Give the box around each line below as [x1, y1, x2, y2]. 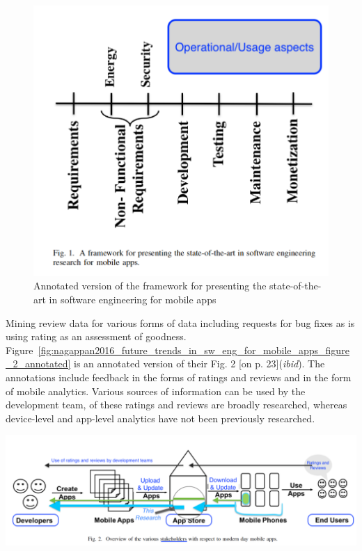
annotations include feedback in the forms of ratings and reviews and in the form [6, 369, 352, 384]
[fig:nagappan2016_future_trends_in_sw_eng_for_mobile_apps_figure [38, 342, 349, 357]
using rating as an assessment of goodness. [6, 329, 187, 344]
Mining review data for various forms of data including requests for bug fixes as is [6, 315, 355, 330]
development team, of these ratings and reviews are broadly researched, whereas [6, 397, 347, 412]
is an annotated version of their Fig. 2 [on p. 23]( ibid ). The [74, 356, 325, 371]
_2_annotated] [6, 356, 71, 371]
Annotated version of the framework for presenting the [33, 278, 267, 293]
